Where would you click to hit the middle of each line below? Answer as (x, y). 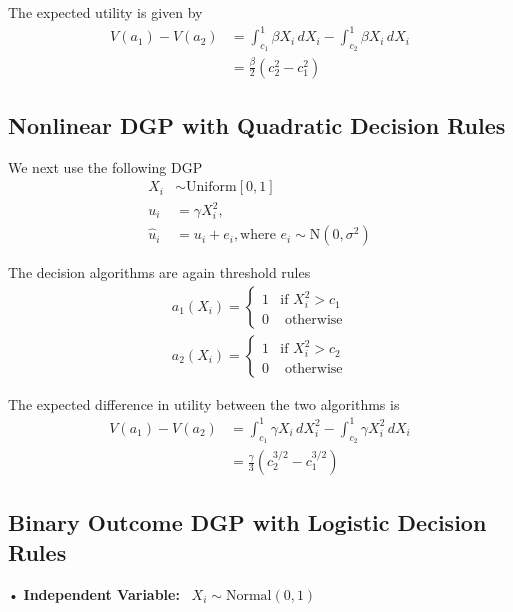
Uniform (211, 187)
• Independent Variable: (94, 593)
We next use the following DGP (105, 166)
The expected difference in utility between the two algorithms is (204, 403)
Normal (248, 595)
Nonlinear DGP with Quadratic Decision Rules (257, 125)
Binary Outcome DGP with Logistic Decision (247, 522)
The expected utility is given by (105, 12)
